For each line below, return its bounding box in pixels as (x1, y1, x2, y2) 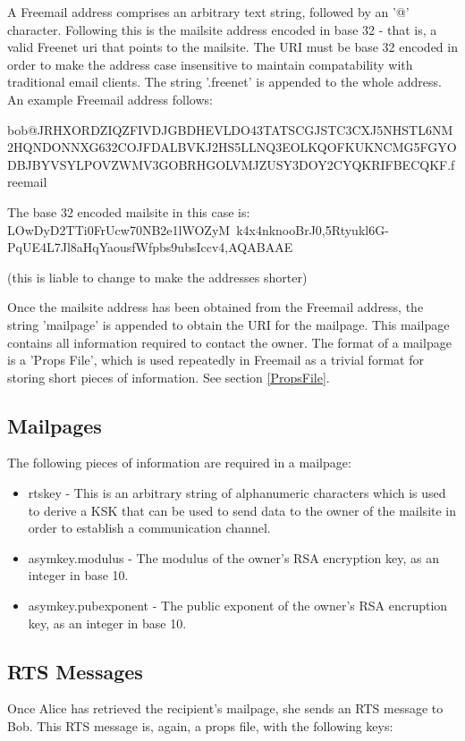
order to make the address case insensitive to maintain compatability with (7, 55, 413, 73)
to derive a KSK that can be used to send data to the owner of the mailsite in (28, 501, 457, 519)
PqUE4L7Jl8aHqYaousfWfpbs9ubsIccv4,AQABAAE (7, 238, 293, 257)
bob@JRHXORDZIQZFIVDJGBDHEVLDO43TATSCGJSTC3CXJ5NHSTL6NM (7, 120, 453, 139)
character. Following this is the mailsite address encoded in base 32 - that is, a (7, 20, 437, 38)
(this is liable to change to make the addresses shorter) (7, 267, 308, 286)
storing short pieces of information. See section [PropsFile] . (7, 367, 330, 386)
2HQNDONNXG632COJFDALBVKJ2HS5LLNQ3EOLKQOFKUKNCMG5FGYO (7, 138, 457, 156)
